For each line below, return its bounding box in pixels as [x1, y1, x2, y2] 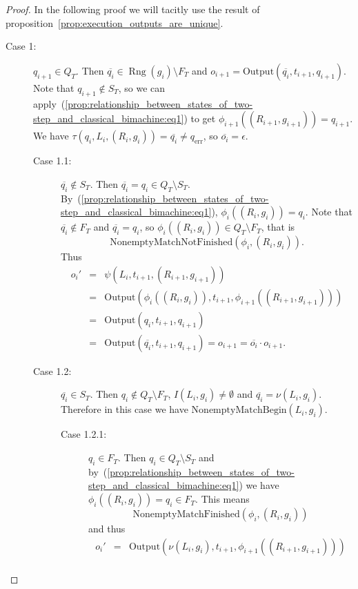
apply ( [33, 96, 66, 110]
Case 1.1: [33, 153, 72, 168]
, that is [261, 220, 295, 234]
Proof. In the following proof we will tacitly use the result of [6, 2, 260, 16]
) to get [183, 111, 216, 126]
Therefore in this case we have [61, 402, 188, 416]
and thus [88, 521, 126, 536]
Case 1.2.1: [61, 427, 107, 441]
